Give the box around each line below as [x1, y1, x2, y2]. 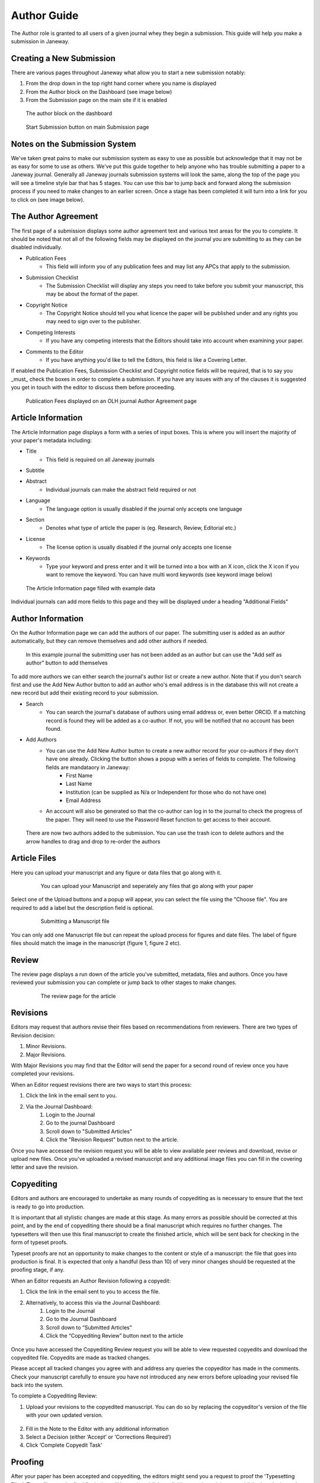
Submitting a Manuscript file [40, 918, 110, 925]
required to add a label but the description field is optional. [11, 904, 154, 911]
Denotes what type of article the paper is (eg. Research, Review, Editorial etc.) [46, 524, 236, 532]
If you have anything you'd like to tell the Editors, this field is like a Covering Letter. [46, 357, 247, 364]
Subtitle [25, 467, 44, 474]
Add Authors [25, 736, 57, 743]
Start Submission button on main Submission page [25, 123, 149, 131]
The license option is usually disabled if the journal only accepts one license [46, 543, 232, 551]
